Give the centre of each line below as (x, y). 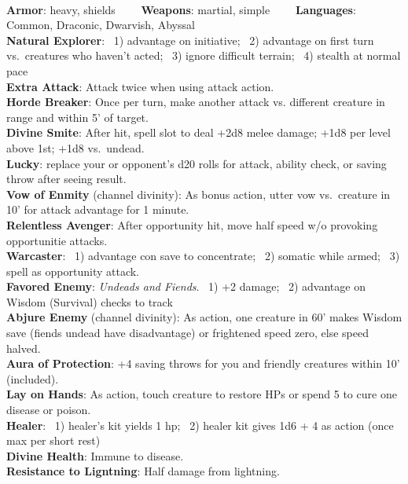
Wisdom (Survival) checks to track (90, 301)
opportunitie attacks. (57, 240)
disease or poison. (49, 410)
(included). (33, 378)
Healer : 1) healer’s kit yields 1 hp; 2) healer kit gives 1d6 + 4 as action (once (200, 425)
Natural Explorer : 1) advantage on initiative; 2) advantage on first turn (190, 40)
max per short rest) (53, 440)
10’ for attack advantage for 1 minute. (98, 209)
